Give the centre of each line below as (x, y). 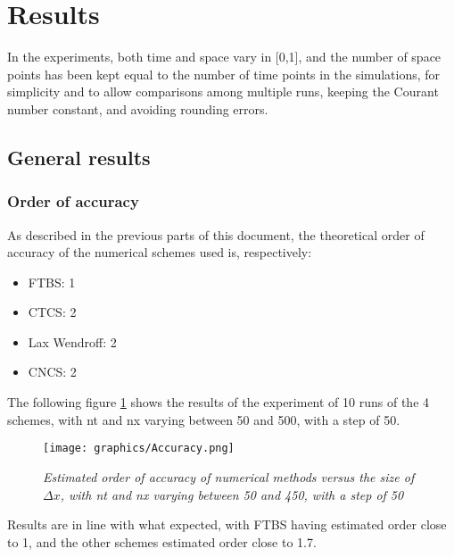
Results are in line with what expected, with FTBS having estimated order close (227, 524)
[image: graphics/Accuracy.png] (139, 449)
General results (79, 157)
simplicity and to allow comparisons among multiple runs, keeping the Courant (223, 91)
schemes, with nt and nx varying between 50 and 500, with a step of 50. (204, 419)
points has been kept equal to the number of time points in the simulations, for (224, 74)
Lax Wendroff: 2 (72, 341)
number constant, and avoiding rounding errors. (138, 108)
